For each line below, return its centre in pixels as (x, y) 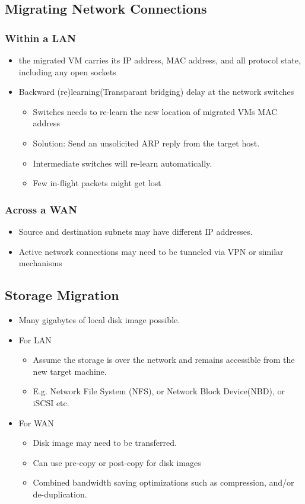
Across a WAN (41, 209)
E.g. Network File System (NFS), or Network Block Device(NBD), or (159, 391)
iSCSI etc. (51, 402)
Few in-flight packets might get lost (97, 183)
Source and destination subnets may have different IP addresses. (136, 231)
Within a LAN (41, 38)
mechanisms (40, 263)
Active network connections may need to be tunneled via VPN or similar (151, 251)
